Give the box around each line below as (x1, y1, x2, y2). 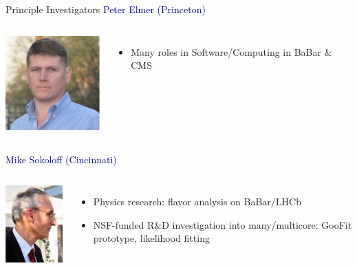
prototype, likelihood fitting (93, 231, 210, 245)
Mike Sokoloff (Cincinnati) (6, 152, 117, 166)
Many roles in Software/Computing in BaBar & (131, 44, 332, 59)
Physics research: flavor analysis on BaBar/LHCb (93, 194, 301, 209)
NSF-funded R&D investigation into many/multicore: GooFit (93, 217, 352, 231)
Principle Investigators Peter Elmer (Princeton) (6, 2, 206, 16)
